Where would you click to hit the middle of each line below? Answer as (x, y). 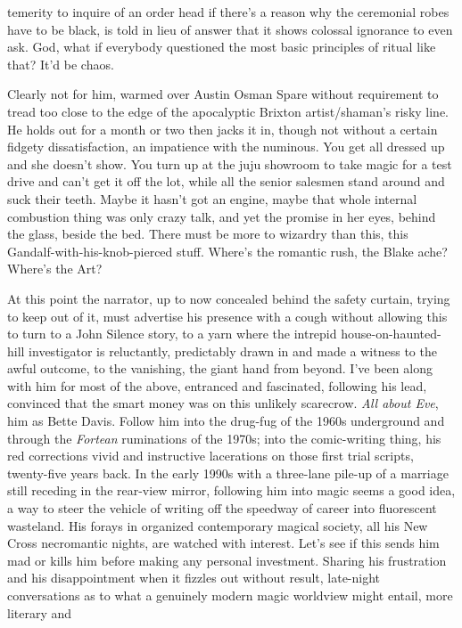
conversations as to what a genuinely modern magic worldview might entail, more (230, 595)
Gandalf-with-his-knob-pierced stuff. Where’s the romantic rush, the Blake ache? (227, 251)
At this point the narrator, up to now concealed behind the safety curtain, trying (229, 298)
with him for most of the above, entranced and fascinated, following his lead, (217, 385)
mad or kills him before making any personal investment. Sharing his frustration (227, 560)
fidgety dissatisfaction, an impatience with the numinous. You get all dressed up (226, 147)
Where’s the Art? (55, 269)
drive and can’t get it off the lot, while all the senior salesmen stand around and (226, 181)
